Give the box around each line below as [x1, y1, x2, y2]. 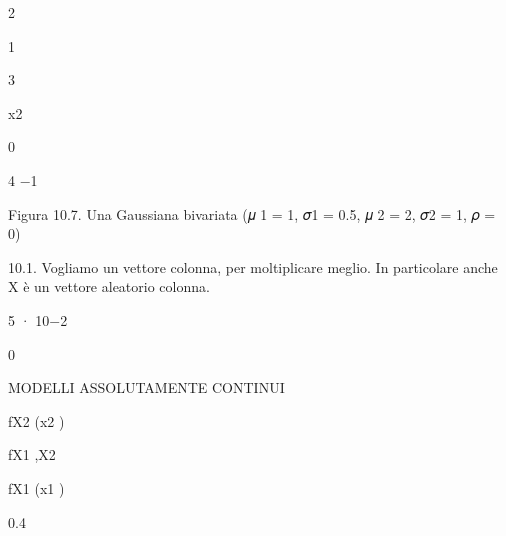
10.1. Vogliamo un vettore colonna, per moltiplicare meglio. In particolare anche [8, 256, 498, 277]
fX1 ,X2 [8, 444, 56, 465]
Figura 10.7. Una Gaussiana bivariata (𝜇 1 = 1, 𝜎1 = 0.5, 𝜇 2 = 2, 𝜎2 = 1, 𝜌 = [8, 203, 496, 224]
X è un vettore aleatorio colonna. [8, 276, 210, 297]
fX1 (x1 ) [8, 477, 65, 498]
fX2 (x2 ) [8, 410, 65, 431]
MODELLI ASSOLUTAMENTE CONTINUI [8, 377, 285, 398]
